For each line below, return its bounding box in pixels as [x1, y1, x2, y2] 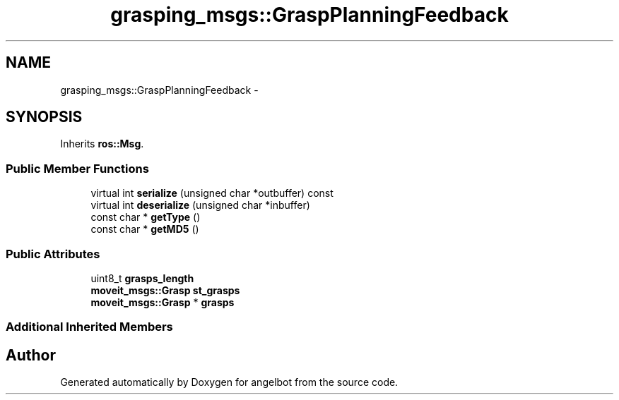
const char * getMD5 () [90, 223, 199, 236]
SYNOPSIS [6, 108, 83, 126]
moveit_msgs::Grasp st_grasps [90, 284, 240, 296]
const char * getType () [90, 211, 201, 224]
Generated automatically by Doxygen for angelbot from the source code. [60, 376, 399, 389]
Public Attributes [6, 246, 100, 261]
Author [6, 346, 56, 364]
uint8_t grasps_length [90, 272, 194, 284]
